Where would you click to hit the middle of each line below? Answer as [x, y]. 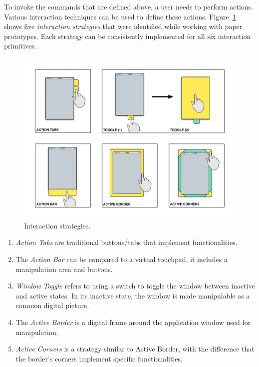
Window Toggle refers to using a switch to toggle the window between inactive [135, 286]
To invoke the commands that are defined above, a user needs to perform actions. [129, 6]
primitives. [20, 46]
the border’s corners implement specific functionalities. [99, 358]
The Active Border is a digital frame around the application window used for [133, 322]
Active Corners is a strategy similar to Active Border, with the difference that [135, 349]
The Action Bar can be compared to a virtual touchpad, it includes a [122, 259]
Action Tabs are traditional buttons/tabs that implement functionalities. [127, 242]
